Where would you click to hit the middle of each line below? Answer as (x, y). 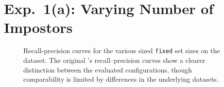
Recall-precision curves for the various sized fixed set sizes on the (122, 51)
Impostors (38, 27)
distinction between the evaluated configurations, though (108, 69)
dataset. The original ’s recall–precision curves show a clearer (114, 60)
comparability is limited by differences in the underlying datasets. (121, 79)
